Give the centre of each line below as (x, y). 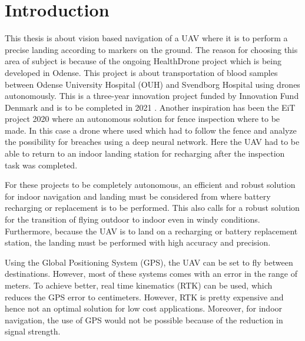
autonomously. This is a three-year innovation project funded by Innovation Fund (152, 96)
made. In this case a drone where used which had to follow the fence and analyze (151, 130)
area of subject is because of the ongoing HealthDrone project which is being (143, 61)
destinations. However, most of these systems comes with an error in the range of (151, 274)
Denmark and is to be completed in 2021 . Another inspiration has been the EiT (150, 107)
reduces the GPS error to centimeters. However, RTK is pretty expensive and (144, 297)
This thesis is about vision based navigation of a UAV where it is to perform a (146, 38)
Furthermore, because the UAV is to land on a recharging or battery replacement (151, 231)
